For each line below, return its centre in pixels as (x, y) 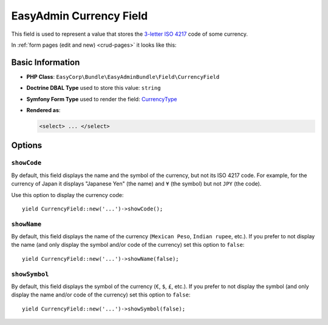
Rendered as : (43, 110)
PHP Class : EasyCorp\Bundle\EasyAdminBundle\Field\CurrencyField (123, 76)
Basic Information (46, 62)
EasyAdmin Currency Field (80, 16)
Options (27, 146)
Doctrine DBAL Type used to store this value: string (94, 88)
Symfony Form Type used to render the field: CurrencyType (102, 99)
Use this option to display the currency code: (67, 195)
